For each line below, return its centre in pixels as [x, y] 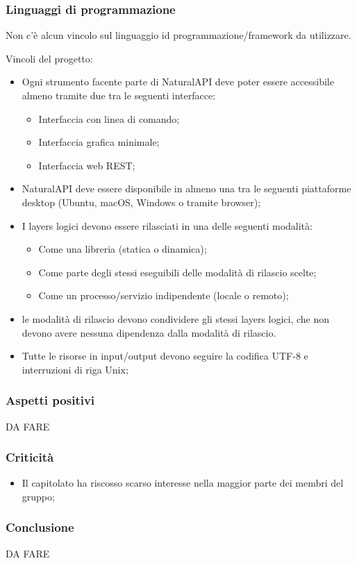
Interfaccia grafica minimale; [99, 142]
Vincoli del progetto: [49, 58]
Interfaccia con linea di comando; [109, 118]
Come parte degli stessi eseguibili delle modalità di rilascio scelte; [177, 272]
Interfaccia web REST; [87, 165]
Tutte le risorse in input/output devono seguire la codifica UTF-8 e [165, 356]
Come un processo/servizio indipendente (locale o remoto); [164, 295]
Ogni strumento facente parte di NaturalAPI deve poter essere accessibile [178, 82]
